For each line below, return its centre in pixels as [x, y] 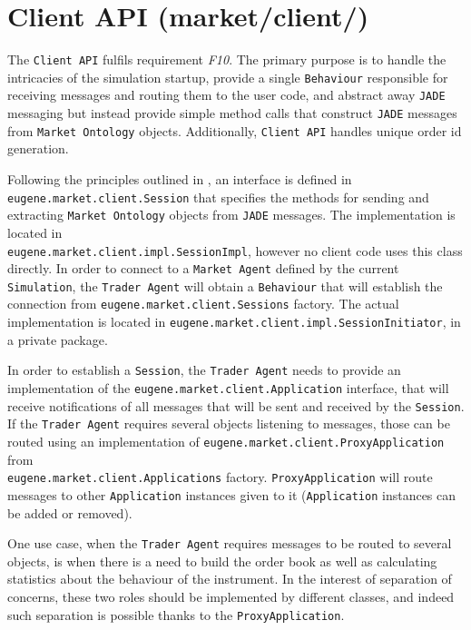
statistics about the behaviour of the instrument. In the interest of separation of [230, 579]
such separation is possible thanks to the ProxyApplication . [176, 614]
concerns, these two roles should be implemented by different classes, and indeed [231, 596]
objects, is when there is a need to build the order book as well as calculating [222, 561]
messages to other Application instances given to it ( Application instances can [232, 494]
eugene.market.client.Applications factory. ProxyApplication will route [220, 477]
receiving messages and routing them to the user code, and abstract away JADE [226, 95]
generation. [38, 148]
